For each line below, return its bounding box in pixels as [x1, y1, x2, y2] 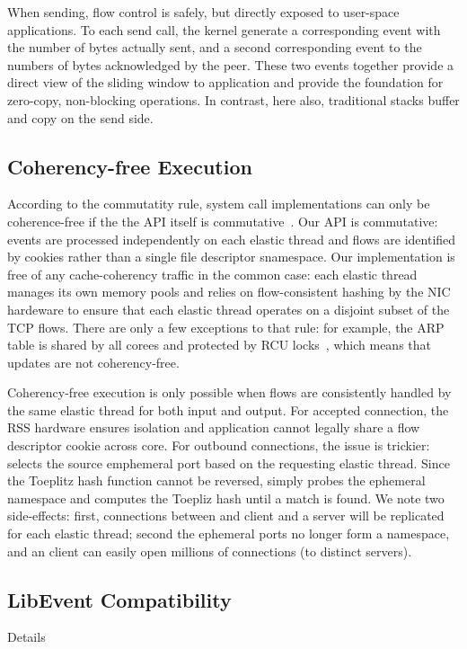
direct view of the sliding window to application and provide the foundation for [7, 73, 444, 92]
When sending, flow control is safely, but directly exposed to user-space [7, 3, 400, 21]
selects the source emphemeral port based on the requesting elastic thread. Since [7, 453, 450, 472]
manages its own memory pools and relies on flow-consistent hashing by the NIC [7, 282, 451, 301]
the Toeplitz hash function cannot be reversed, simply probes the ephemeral [7, 471, 426, 490]
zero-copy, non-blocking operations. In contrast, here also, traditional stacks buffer [7, 90, 460, 109]
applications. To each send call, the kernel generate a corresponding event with [7, 20, 441, 39]
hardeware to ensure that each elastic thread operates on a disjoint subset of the [7, 299, 450, 318]
